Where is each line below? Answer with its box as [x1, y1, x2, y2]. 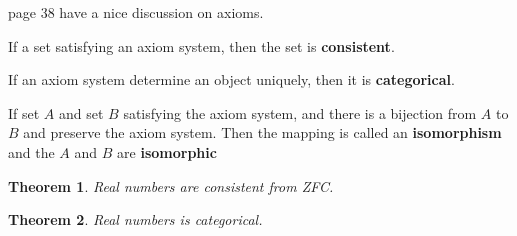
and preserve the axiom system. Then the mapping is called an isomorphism [23, 122, 502, 143]
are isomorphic [117, 141, 217, 162]
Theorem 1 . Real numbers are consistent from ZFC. [8, 175, 334, 196]
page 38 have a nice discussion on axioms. [8, 2, 264, 22]
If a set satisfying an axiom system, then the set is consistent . [8, 35, 395, 56]
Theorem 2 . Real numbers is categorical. [8, 209, 263, 230]
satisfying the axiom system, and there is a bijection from [123, 102, 477, 123]
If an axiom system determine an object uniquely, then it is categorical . [8, 69, 455, 90]
